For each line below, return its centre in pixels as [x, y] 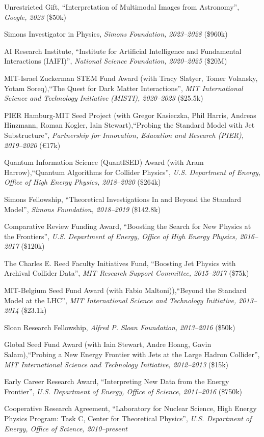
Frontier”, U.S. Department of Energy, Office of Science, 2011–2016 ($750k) [123, 391]
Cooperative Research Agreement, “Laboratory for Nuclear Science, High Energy [130, 408]
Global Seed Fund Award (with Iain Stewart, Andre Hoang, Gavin [108, 344]
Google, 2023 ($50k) [35, 17]
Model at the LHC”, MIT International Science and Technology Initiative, [120, 300]
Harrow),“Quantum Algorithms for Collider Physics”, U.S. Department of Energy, [133, 172]
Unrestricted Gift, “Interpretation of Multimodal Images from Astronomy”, [122, 7]
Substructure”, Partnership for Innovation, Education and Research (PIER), [124, 135]
